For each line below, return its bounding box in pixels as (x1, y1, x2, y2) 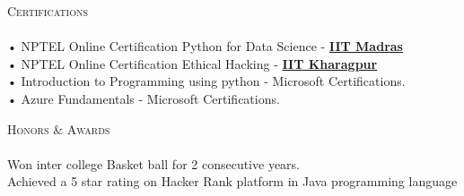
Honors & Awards (7, 119, 110, 138)
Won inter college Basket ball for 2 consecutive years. (7, 154, 301, 173)
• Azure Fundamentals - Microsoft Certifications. (7, 89, 280, 107)
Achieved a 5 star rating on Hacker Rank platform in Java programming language (7, 172, 458, 191)
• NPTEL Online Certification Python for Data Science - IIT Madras (7, 37, 403, 55)
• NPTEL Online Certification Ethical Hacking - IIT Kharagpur (7, 54, 378, 72)
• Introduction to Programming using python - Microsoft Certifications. (7, 72, 406, 90)
